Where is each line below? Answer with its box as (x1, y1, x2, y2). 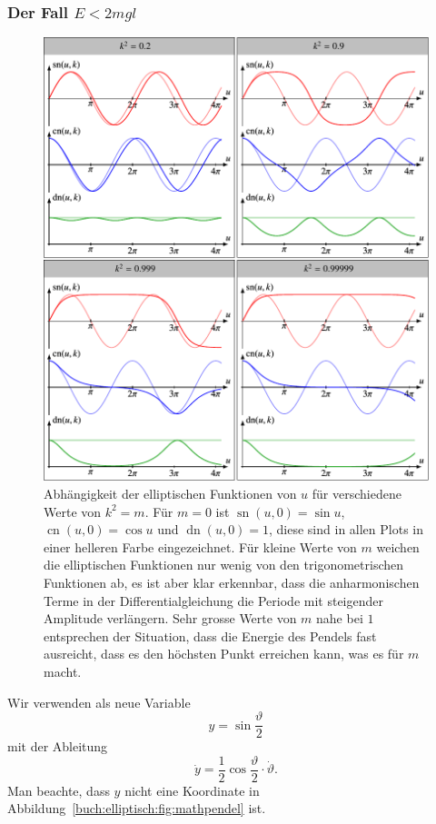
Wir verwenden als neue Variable (7, 692, 191, 711)
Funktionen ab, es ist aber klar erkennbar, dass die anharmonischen (44, 573, 420, 592)
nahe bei (316, 609, 363, 628)
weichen (376, 537, 420, 556)
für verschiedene (312, 484, 401, 503)
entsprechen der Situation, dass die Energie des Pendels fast (44, 626, 377, 645)
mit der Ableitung (7, 737, 108, 756)
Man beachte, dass (7, 780, 110, 799)
